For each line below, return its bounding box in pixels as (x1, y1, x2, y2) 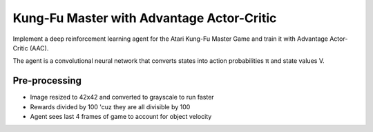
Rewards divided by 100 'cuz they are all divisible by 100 (30, 102, 191, 111)
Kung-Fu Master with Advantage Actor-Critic (12, 10, 277, 26)
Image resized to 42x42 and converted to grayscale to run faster (30, 93, 214, 102)
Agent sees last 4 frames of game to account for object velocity (30, 113, 212, 121)
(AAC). (29, 44, 49, 52)
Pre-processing (12, 75, 82, 86)
